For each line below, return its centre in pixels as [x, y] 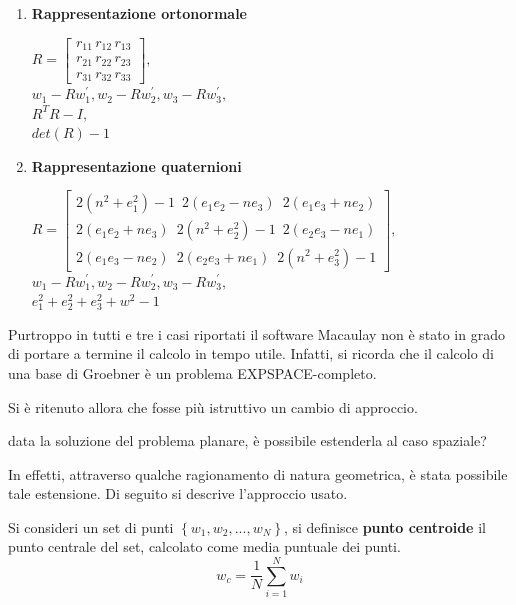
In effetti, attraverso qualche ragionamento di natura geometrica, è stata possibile [258, 473]
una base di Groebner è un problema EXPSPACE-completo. [192, 372]
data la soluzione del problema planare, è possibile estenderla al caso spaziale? [247, 440]
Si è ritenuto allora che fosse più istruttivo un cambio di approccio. [213, 406]
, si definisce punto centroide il [384, 526]
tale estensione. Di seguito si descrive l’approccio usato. [178, 493]
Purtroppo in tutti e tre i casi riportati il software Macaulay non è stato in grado [256, 333]
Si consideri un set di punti [91, 526]
